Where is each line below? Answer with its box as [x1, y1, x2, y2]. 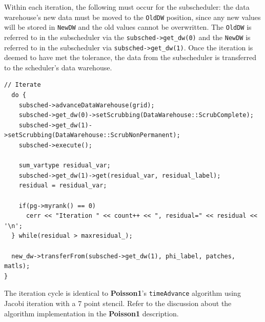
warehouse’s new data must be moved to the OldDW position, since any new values [4, 11, 261, 22]
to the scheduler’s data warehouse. [4, 62, 112, 72]
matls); [4, 262, 30, 270]
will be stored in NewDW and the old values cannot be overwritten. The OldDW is [4, 22, 252, 32]
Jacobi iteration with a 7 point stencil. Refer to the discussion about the [4, 297, 232, 308]
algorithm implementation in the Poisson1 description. [4, 308, 179, 318]
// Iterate [4, 81, 41, 89]
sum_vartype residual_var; [18, 162, 111, 169]
